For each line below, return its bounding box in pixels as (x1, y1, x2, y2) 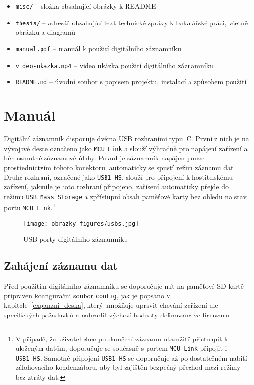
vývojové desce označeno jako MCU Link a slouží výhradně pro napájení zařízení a (4, 143, 248, 153)
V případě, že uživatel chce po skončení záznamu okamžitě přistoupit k (15, 333, 228, 343)
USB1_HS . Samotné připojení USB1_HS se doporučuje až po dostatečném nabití (15, 352, 247, 362)
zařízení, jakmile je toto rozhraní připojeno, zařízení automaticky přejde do (4, 181, 229, 192)
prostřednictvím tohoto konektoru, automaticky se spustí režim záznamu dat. (4, 162, 235, 172)
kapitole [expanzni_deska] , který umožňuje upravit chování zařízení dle (4, 300, 218, 310)
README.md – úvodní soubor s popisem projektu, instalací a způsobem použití (15, 76, 247, 87)
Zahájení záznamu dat (4, 258, 118, 273)
